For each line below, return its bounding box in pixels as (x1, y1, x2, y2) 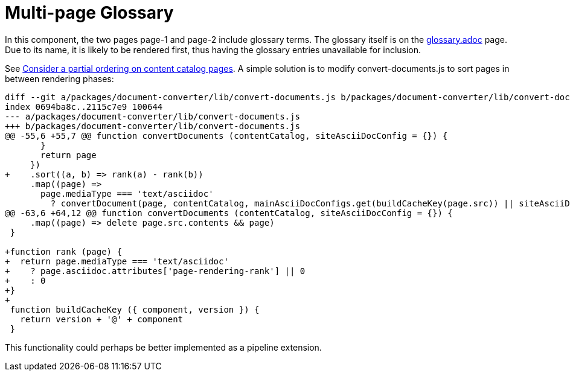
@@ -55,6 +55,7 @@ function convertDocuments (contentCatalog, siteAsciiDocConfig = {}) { (5, 130, 448, 141)
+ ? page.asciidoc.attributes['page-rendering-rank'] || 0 (5, 266, 306, 276)
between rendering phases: (5, 73, 114, 84)
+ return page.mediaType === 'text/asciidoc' (5, 256, 229, 266)
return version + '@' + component (20, 314, 184, 324)
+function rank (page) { (5, 246, 122, 257)
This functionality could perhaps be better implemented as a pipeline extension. (5, 342, 322, 352)
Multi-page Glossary (5, 2, 174, 23)
